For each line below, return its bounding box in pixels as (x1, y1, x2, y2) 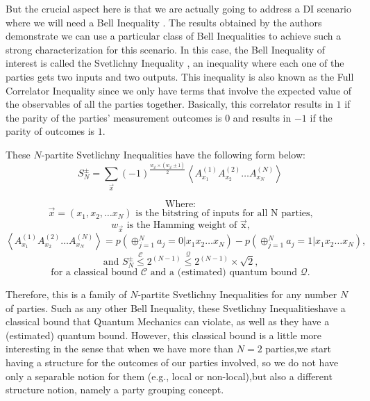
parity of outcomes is (6, 124, 95, 138)
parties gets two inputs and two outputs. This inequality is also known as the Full (6, 69, 354, 83)
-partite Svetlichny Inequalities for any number (137, 287, 337, 302)
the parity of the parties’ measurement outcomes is (6, 110, 222, 124)
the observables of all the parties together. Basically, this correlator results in (6, 97, 333, 111)
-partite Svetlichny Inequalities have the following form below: (41, 147, 305, 161)
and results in (233, 110, 292, 124)
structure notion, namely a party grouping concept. (6, 382, 224, 397)
